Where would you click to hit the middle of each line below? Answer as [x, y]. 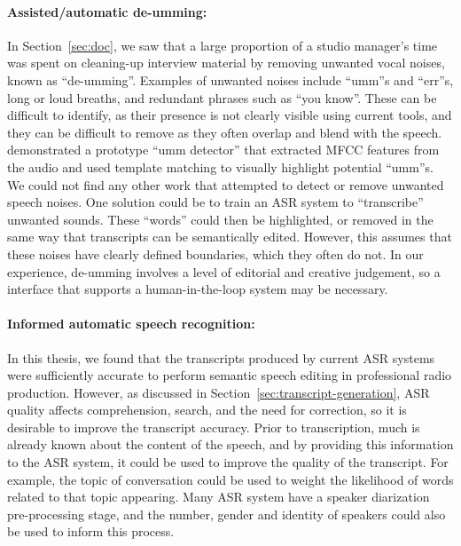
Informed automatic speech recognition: [131, 324]
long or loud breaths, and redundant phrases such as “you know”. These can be [222, 97]
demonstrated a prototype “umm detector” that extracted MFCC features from [223, 150]
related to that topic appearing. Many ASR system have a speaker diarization [219, 497]
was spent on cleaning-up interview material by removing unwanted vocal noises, [226, 63]
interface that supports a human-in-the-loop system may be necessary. [198, 289]
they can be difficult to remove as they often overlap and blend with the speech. [225, 132]
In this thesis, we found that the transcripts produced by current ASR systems [221, 357]
